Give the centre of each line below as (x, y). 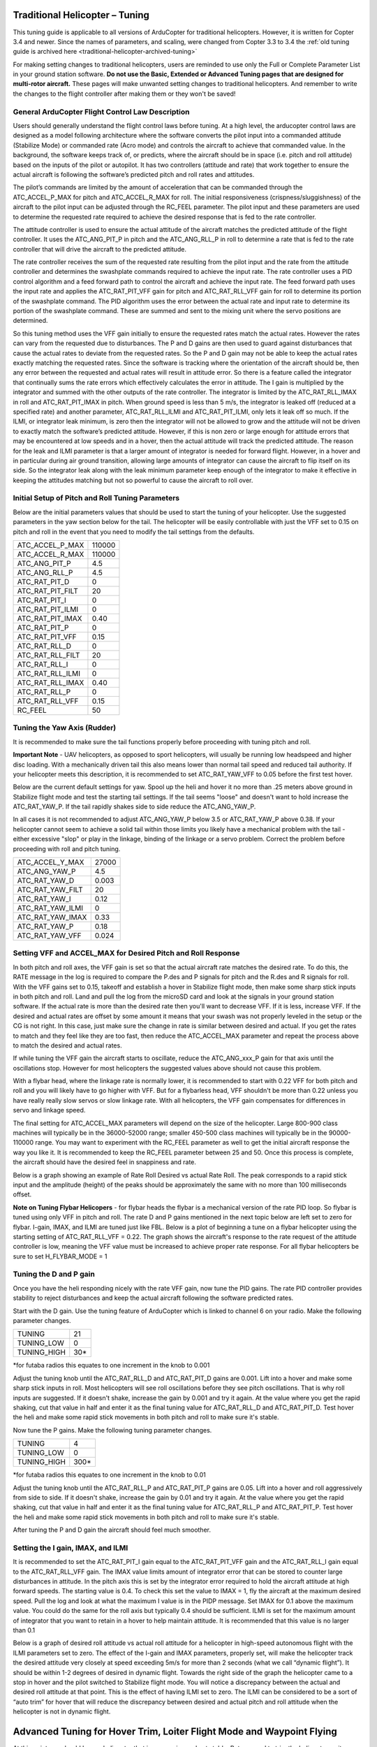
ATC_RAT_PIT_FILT (47, 590)
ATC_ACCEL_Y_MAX (51, 862)
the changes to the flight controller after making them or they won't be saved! (124, 94)
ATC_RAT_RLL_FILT (49, 655)
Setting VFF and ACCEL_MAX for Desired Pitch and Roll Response (126, 953)
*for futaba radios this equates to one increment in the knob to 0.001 (111, 1365)
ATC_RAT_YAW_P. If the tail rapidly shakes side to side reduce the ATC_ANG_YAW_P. (134, 806)
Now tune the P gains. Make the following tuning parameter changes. (112, 1430)
